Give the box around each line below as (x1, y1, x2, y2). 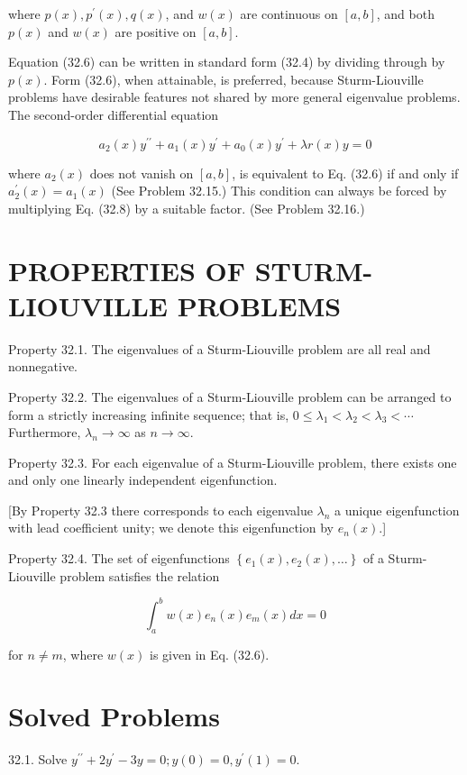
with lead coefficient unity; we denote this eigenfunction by (8, 518, 334, 537)
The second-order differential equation (8, 105, 219, 123)
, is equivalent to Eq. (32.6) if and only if (232, 163, 459, 182)
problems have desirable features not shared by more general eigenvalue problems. (8, 87, 461, 106)
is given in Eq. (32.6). (150, 644, 270, 663)
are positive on (114, 22, 197, 41)
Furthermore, (8, 423, 81, 442)
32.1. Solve (8, 750, 68, 769)
